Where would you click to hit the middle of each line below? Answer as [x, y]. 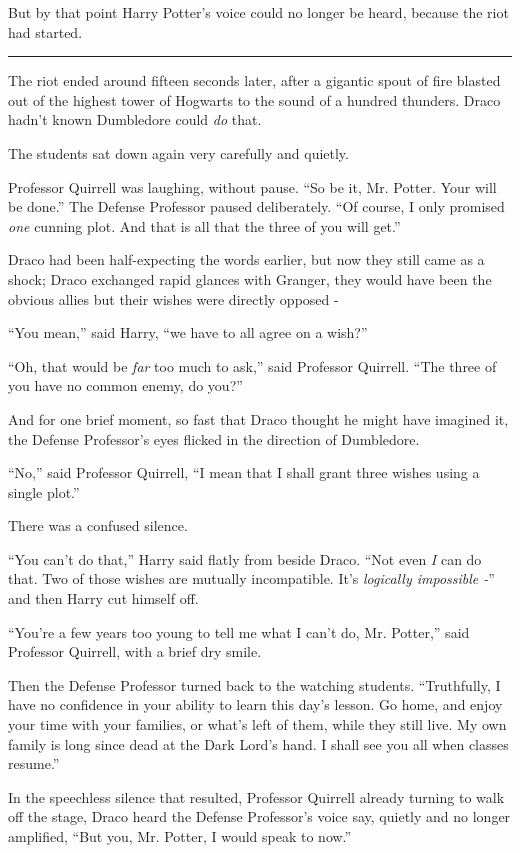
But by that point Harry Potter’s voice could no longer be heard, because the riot [258, 12]
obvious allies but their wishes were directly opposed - [173, 298]
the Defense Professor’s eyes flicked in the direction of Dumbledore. [214, 438]
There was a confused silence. [98, 525]
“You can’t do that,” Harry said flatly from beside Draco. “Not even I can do [245, 558]
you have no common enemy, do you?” [125, 385]
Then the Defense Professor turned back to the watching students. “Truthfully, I [254, 684]
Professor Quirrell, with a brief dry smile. [135, 651]
